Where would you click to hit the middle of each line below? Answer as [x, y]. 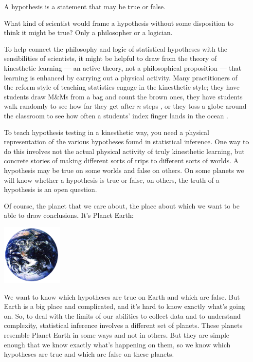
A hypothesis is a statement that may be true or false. [85, 6]
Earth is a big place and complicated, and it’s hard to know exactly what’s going [125, 306]
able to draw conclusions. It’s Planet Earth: [69, 215]
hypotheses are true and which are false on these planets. [89, 354]
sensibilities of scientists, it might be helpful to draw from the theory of [110, 58]
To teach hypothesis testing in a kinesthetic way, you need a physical [107, 132]
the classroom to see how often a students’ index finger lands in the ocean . [116, 115]
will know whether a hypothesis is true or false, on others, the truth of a [112, 180]
